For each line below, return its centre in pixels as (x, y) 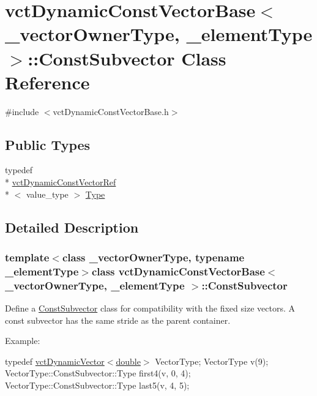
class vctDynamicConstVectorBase (178, 271)
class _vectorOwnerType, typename (153, 257)
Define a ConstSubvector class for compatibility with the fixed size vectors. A (150, 308)
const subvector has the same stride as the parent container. (118, 320)
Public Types (48, 144)
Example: (23, 341)
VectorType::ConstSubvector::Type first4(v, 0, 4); (98, 373)
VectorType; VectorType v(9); (212, 361)
